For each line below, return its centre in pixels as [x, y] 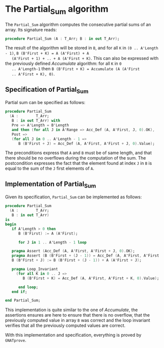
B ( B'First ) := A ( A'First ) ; [48, 233]
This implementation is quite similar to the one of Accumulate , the [72, 310]
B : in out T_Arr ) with [36, 121]
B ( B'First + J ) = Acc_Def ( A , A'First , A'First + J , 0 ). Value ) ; [86, 143]
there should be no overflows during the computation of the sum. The [76, 158]
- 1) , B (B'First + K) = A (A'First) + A [47, 53]
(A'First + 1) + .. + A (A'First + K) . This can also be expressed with [85, 58]
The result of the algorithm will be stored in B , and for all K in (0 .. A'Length [82, 48]
